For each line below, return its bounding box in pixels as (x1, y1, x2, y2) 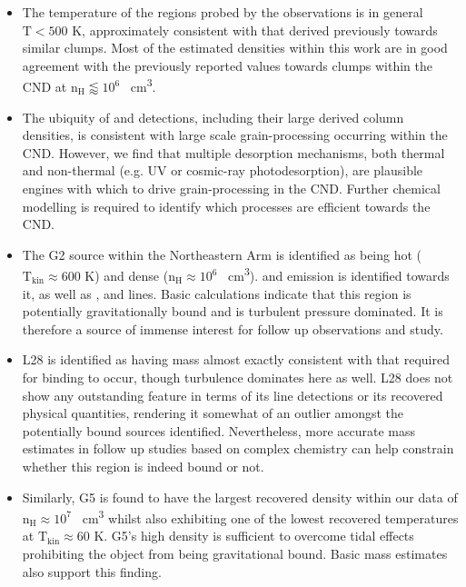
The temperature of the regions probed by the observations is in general (22, 3, 423, 21)
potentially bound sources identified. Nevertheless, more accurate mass (22, 421, 416, 440)
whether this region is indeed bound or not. (22, 456, 264, 475)
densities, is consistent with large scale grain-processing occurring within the (22, 125, 448, 144)
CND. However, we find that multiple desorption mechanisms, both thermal (22, 143, 445, 162)
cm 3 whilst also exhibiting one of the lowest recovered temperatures (82, 506, 459, 527)
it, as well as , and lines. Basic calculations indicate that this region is (22, 284, 411, 303)
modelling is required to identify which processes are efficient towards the (22, 196, 431, 215)
